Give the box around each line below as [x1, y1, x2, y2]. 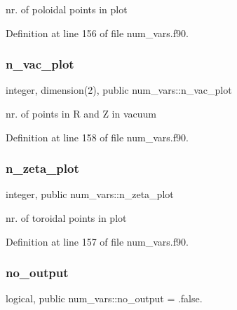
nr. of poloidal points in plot [6, 2, 128, 16]
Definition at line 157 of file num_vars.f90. [6, 234, 189, 248]
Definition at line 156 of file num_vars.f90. [6, 25, 189, 40]
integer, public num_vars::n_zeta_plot [6, 187, 174, 202]
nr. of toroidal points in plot [6, 211, 127, 225]
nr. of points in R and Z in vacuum [6, 106, 156, 120]
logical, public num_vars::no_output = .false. [6, 291, 203, 306]
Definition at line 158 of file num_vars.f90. [6, 129, 189, 144]
